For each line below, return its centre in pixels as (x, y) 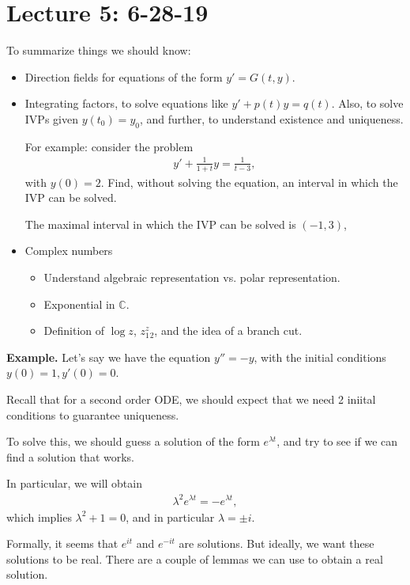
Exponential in (79, 304)
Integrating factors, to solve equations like (126, 103)
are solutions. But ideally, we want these (276, 543)
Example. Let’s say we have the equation (109, 357)
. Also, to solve (367, 103)
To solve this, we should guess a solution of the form (133, 441)
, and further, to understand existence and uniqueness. (271, 118)
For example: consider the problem (109, 146)
